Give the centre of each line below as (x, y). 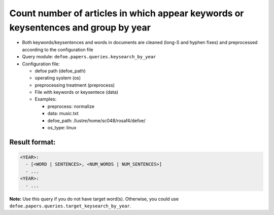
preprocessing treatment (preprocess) (75, 85)
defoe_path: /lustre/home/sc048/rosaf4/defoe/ (96, 120)
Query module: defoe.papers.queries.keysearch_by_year (89, 57)
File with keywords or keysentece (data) (77, 92)
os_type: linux (62, 128)
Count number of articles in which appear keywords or (127, 13)
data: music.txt (63, 114)
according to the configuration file (58, 49)
